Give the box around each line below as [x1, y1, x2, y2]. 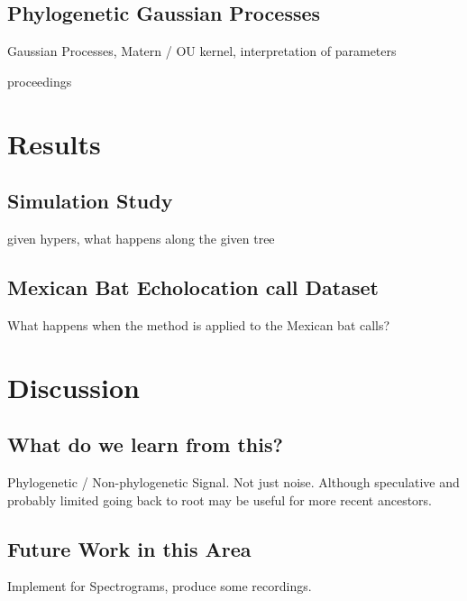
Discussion [7, 368, 140, 405]
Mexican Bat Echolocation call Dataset [7, 273, 379, 300]
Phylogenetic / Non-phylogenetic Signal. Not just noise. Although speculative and [7, 472, 460, 491]
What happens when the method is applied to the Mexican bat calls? [7, 315, 390, 334]
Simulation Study [7, 187, 173, 215]
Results [7, 125, 101, 162]
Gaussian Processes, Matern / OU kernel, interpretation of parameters [7, 42, 397, 60]
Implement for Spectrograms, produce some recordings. [7, 577, 312, 596]
